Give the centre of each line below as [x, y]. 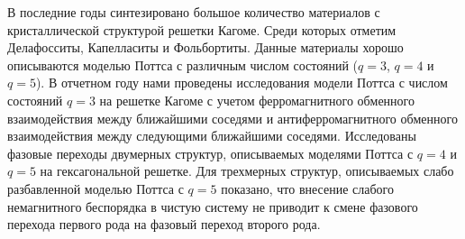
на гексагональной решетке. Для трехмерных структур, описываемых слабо [247, 171]
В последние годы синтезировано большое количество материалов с [194, 12]
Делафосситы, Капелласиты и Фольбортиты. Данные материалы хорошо [205, 47]
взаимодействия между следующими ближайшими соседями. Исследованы [212, 136]
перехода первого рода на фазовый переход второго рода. [164, 224]
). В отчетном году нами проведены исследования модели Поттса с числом [242, 83]
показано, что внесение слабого [307, 188]
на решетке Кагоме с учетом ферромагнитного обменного [257, 100]
